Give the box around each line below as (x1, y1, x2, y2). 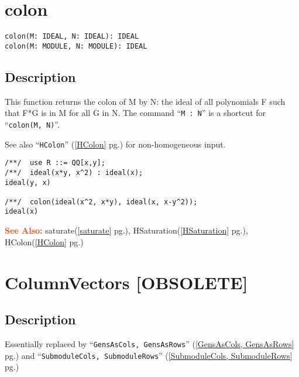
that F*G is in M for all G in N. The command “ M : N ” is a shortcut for (5, 107, 266, 119)
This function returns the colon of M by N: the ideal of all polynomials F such (5, 95, 286, 107)
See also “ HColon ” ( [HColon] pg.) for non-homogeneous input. (5, 138, 226, 150)
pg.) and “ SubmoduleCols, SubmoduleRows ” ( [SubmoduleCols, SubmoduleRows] (5, 349, 293, 361)
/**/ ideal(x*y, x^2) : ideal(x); (5, 168, 143, 177)
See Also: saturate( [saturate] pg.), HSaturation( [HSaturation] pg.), (5, 224, 248, 237)
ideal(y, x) (5, 178, 51, 187)
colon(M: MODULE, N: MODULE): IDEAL (5, 42, 147, 50)
